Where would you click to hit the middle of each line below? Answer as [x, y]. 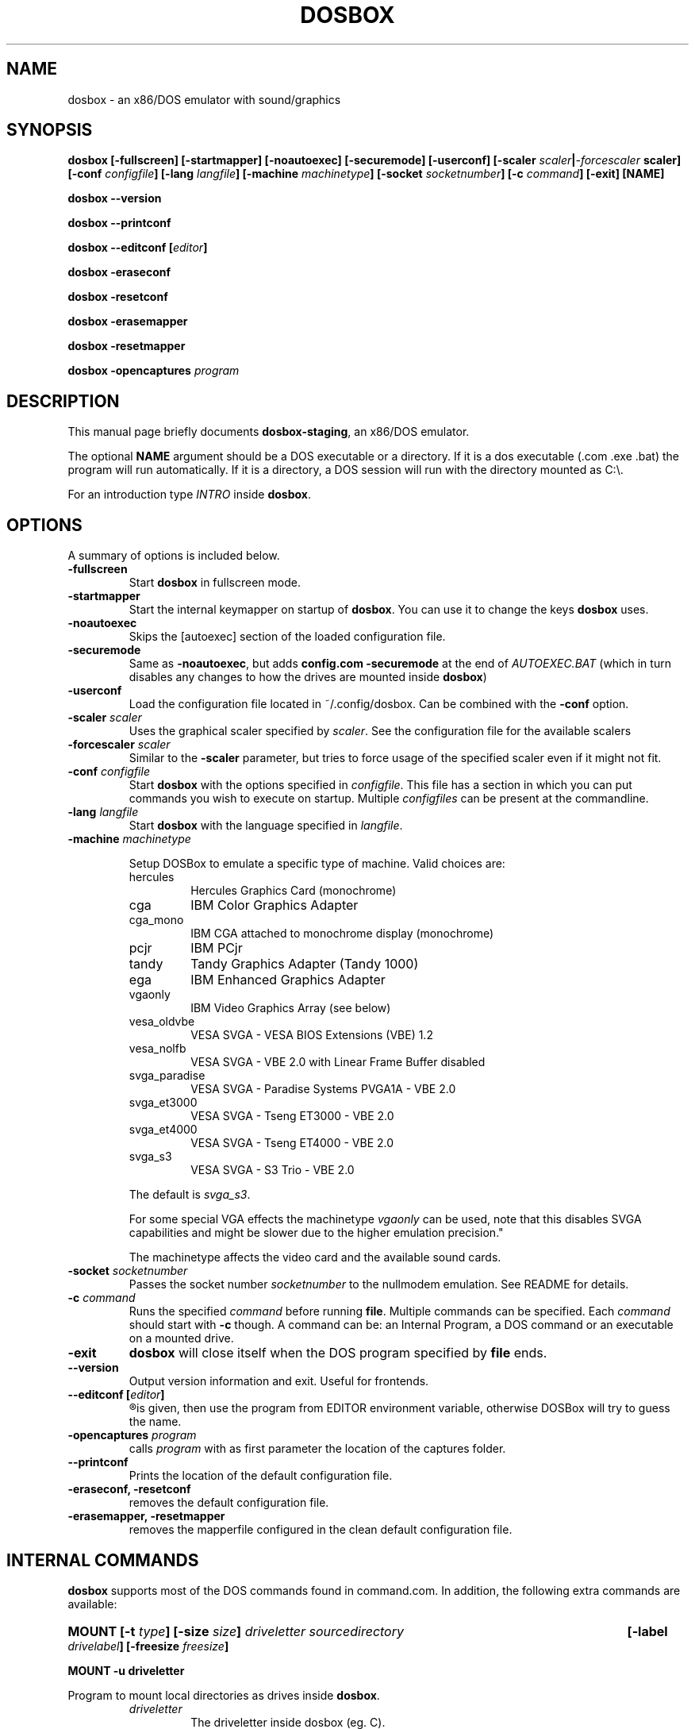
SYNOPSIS [50, 130]
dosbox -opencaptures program [154, 371]
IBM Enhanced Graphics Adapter [288, 980]
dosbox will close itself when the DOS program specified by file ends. [338, 1353]
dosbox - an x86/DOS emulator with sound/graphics [204, 99]
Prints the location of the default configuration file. [261, 1476]
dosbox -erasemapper [128, 322]
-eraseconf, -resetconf [129, 1489]
